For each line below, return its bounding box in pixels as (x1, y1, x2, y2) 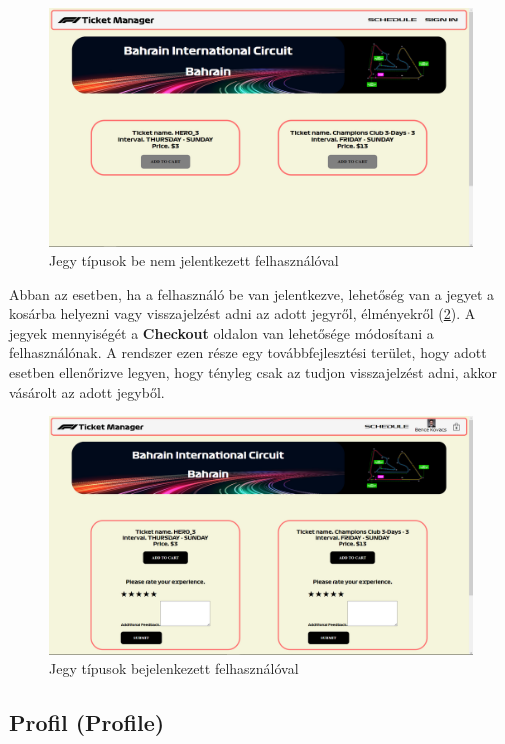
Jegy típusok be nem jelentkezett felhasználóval (49, 250, 339, 271)
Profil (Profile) (9, 707, 165, 738)
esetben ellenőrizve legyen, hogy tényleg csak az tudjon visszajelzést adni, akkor (9, 362, 498, 383)
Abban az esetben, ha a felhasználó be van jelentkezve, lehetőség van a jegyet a (9, 283, 495, 304)
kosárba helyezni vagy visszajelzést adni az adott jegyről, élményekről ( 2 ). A (9, 303, 476, 324)
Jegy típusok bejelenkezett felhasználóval (49, 658, 299, 679)
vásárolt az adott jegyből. (9, 381, 165, 402)
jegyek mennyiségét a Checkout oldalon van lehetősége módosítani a (9, 322, 434, 343)
